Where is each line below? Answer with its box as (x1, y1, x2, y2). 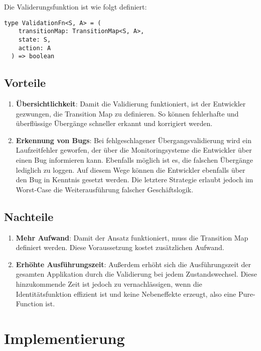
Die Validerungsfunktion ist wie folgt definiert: (4, 2, 147, 12)
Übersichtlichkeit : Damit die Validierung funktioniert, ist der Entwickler (16, 98, 246, 109)
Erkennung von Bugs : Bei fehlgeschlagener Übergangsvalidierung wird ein (16, 135, 251, 145)
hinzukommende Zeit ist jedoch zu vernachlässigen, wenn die (16, 279, 202, 289)
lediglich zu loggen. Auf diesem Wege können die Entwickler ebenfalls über (16, 164, 245, 175)
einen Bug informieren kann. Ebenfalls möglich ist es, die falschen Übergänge (16, 155, 253, 165)
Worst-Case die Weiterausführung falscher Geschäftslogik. (16, 184, 193, 194)
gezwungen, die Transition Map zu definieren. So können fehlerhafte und (16, 108, 239, 119)
